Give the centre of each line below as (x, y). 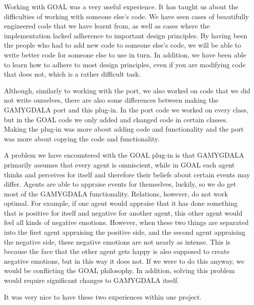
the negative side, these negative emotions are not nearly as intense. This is (117, 241)
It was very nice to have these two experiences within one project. (103, 296)
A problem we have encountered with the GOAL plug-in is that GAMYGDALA (124, 155)
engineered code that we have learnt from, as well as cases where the (107, 26)
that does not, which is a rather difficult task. (73, 74)
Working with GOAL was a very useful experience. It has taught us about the (121, 6)
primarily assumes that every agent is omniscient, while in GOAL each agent (119, 164)
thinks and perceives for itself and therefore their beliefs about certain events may (127, 174)
